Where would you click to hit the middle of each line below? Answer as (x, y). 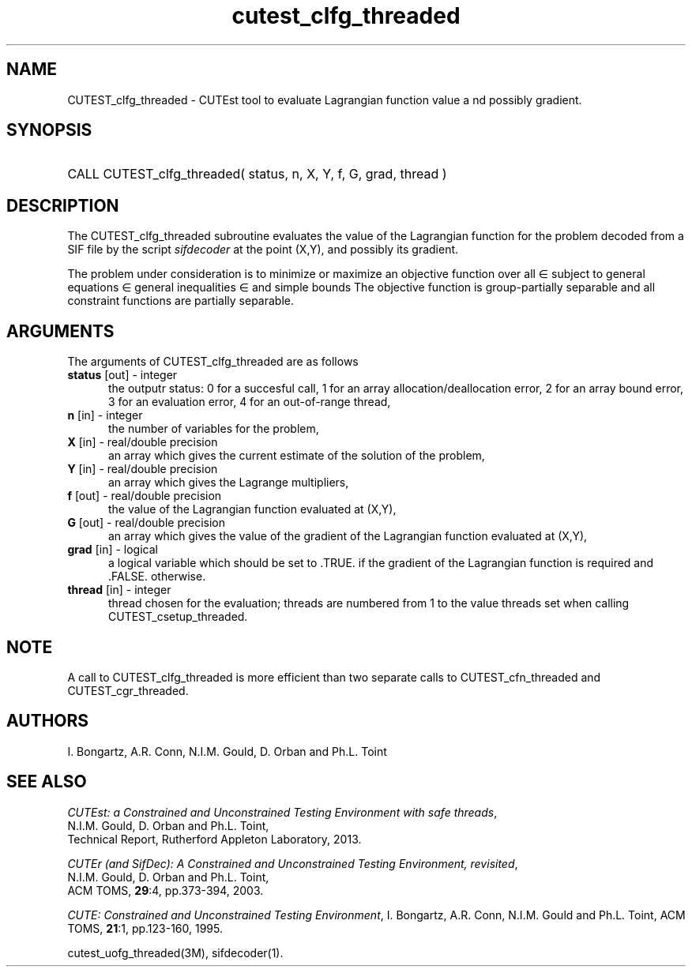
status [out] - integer (122, 375)
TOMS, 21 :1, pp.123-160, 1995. (145, 928)
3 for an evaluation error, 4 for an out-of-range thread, (250, 402)
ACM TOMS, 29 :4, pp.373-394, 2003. (165, 890)
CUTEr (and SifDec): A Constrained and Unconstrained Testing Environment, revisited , (293, 863)
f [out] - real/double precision (145, 496)
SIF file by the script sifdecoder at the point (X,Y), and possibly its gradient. (263, 250)
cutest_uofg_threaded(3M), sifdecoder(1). (175, 952)
